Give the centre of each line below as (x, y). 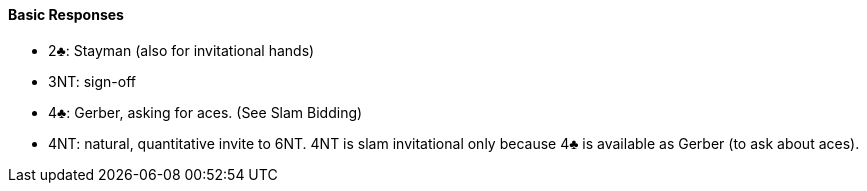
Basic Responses (66, 14)
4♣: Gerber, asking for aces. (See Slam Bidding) (205, 112)
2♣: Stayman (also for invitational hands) (181, 50)
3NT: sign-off (92, 81)
